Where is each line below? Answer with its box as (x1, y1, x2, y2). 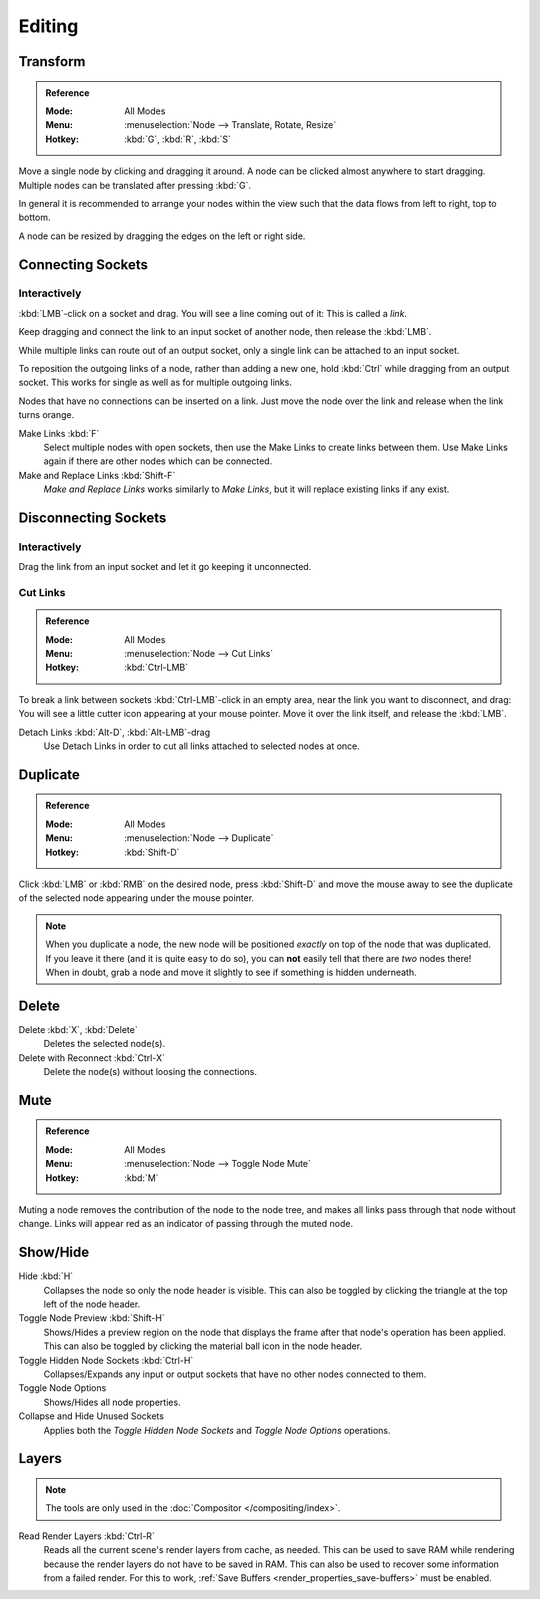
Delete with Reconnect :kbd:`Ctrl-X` (18, 1051, 165, 1064)
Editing (18, 15, 79, 37)
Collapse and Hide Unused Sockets (18, 1410, 165, 1422)
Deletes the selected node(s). (43, 1038, 165, 1050)
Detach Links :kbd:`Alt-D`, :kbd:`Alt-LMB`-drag (18, 726, 210, 738)
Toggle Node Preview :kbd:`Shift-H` (18, 1312, 165, 1324)
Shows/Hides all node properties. (43, 1396, 181, 1408)
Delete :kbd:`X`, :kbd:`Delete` (18, 1023, 139, 1035)
